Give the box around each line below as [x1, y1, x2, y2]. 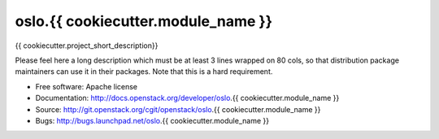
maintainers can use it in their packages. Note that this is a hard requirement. [15, 67, 273, 76]
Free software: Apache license [35, 81, 138, 91]
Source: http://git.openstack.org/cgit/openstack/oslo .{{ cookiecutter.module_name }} [35, 104, 321, 114]
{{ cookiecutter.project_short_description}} [15, 41, 159, 50]
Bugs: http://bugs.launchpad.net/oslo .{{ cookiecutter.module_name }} [35, 115, 270, 125]
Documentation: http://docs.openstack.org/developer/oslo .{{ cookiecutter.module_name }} [35, 93, 340, 103]
